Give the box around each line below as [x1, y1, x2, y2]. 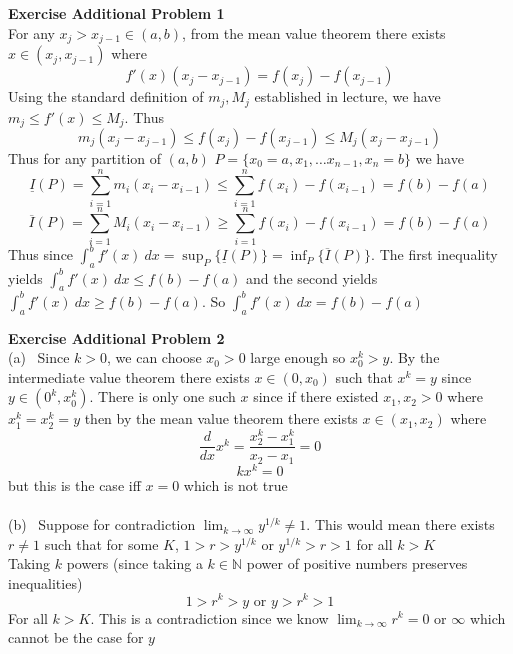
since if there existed [253, 386, 379, 407]
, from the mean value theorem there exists [182, 22, 446, 43]
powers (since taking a [66, 553, 203, 574]
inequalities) [8, 572, 83, 593]
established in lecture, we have [254, 86, 441, 107]
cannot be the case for [8, 627, 144, 648]
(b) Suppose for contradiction [8, 514, 196, 535]
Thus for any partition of [8, 147, 162, 168]
